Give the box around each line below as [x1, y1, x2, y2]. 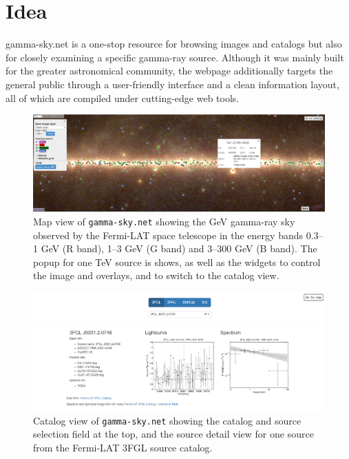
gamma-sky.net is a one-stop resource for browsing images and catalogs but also [6, 37, 342, 51]
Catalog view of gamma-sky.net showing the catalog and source [33, 413, 302, 427]
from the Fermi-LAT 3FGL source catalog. [33, 440, 213, 454]
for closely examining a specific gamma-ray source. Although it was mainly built [6, 50, 344, 64]
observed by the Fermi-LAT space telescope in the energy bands [33, 227, 303, 242]
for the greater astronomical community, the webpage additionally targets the [6, 63, 333, 78]
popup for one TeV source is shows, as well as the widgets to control [33, 254, 321, 269]
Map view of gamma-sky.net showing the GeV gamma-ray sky [33, 214, 295, 228]
